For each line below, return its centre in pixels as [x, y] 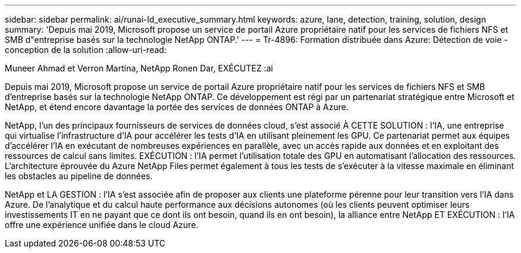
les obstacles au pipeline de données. [79, 176]
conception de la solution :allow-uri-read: [86, 50]
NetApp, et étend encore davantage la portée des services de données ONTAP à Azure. [177, 107]
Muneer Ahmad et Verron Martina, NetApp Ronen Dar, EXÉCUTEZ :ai [139, 68]
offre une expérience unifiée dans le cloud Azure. [102, 225]
